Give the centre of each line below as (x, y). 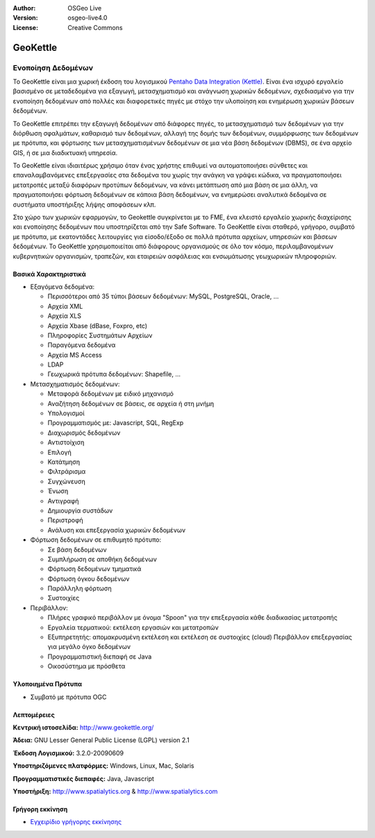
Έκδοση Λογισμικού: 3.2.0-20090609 (68, 753)
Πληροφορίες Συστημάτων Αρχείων (100, 335)
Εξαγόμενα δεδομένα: (62, 287)
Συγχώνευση (67, 481)
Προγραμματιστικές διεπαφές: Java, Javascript (83, 778)
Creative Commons (95, 27)
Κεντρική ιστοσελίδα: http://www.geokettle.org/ (83, 727)
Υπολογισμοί (66, 413)
